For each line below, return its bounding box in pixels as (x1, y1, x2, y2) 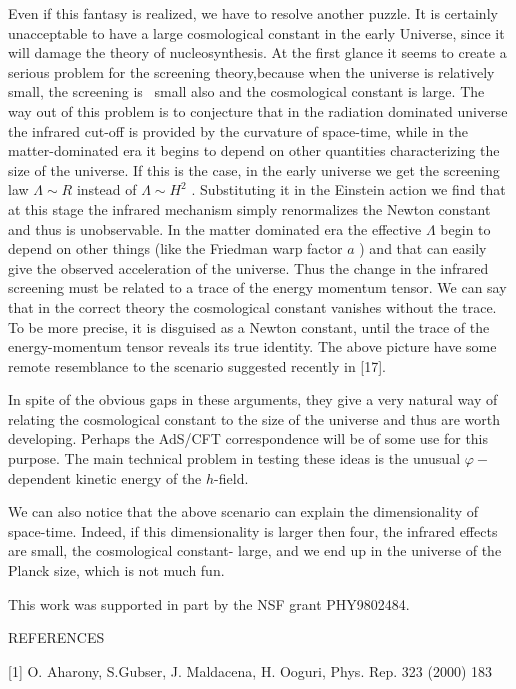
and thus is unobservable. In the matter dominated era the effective (8, 218, 422, 239)
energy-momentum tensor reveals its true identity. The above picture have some (8, 336, 497, 357)
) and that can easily (359, 238, 487, 259)
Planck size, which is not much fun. (8, 560, 225, 581)
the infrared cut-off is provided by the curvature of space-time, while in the (8, 120, 469, 141)
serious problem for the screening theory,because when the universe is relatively (8, 61, 495, 82)
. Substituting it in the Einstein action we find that (191, 179, 506, 200)
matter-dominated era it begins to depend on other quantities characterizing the (8, 140, 500, 161)
